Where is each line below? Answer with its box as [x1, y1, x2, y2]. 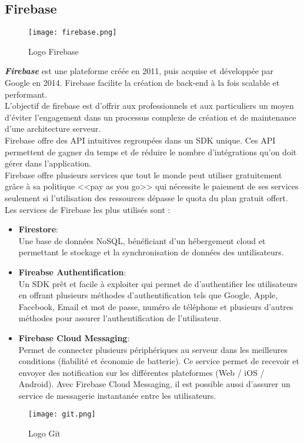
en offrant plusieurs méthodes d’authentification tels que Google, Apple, [18, 289, 278, 301]
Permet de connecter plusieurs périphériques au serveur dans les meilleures [18, 343, 288, 355]
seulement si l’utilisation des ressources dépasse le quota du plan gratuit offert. [5, 191, 288, 204]
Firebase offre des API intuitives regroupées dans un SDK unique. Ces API [5, 134, 276, 146]
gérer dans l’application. [5, 157, 92, 169]
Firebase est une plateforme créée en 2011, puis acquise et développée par [5, 65, 273, 77]
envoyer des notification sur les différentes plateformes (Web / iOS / [18, 366, 265, 378]
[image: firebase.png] [28, 28, 117, 37]
